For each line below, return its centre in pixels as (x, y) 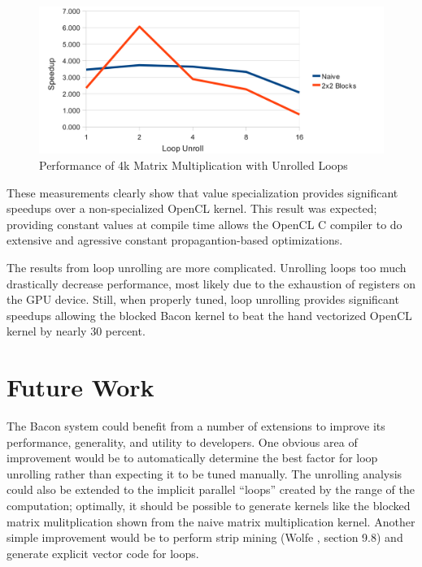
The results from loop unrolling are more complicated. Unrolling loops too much (207, 267)
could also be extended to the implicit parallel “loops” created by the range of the (211, 489)
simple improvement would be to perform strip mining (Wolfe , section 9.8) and (205, 537)
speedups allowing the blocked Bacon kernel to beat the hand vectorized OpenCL (209, 315)
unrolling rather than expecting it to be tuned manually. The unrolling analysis (204, 473)
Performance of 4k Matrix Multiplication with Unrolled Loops (194, 164)
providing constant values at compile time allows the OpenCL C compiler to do (204, 224)
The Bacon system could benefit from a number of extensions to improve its (196, 426)
